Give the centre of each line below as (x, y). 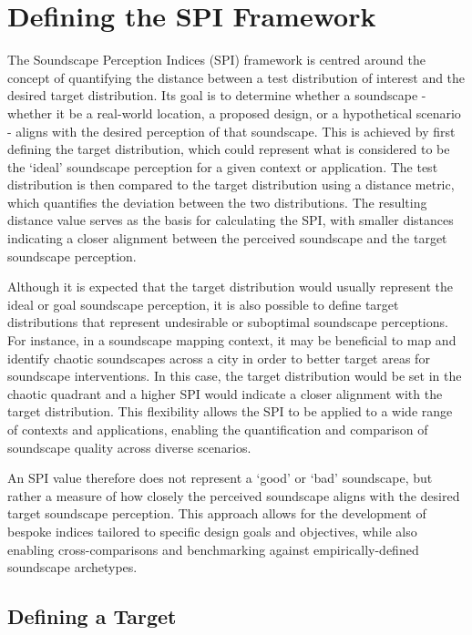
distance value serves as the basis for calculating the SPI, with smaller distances (231, 220)
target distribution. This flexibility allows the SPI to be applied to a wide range (230, 411)
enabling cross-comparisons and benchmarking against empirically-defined (213, 549)
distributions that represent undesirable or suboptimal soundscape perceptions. (228, 322)
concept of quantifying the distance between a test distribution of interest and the (236, 77)
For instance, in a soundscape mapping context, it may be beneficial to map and (232, 340)
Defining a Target (92, 616)
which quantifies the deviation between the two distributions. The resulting (217, 202)
